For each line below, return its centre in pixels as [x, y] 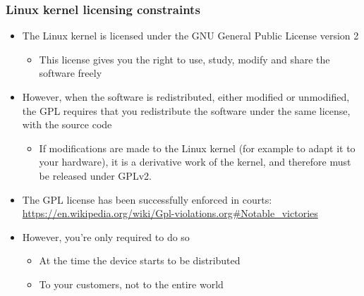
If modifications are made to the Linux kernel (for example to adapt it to [197, 148]
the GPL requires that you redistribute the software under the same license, [186, 110]
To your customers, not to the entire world [131, 284]
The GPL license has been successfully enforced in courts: [147, 199]
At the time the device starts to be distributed [140, 260]
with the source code [67, 124]
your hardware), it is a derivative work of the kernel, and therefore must [195, 162]
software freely [71, 73]
